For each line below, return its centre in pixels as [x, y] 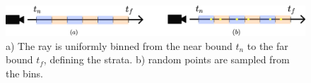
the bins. [24, 73]
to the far [268, 45]
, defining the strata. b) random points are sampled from [166, 59]
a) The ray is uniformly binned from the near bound [119, 45]
